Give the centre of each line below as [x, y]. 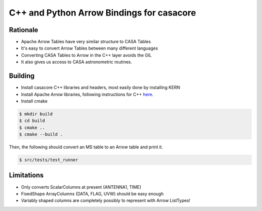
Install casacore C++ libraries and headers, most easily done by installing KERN [101, 88]
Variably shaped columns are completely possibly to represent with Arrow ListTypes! [106, 201]
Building [22, 76]
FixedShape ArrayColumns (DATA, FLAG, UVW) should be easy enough [92, 193]
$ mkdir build [36, 114]
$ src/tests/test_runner [49, 160]
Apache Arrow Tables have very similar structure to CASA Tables [86, 42]
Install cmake [34, 101]
